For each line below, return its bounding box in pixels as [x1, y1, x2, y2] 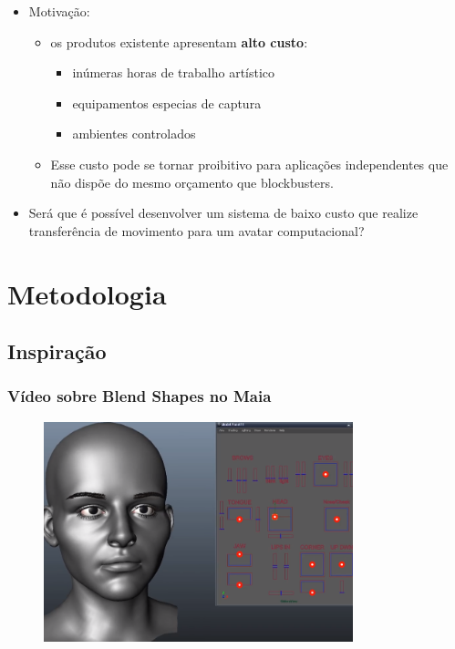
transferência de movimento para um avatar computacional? [28, 221, 365, 240]
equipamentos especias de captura [72, 93, 262, 112]
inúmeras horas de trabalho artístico [72, 63, 275, 82]
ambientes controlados [72, 124, 196, 143]
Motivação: [28, 2, 90, 20]
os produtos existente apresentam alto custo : [50, 32, 308, 51]
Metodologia [7, 274, 167, 312]
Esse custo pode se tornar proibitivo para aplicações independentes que [50, 154, 449, 173]
